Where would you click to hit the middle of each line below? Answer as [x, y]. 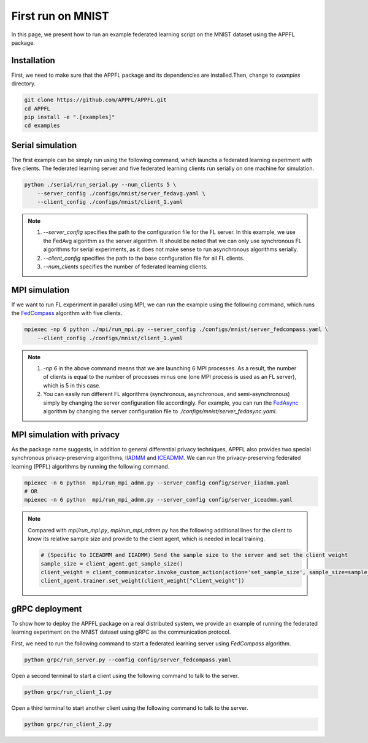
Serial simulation [44, 145]
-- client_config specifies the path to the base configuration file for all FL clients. [144, 258]
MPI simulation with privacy [66, 434]
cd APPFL [37, 108]
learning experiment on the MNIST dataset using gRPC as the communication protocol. [121, 632]
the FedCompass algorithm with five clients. [67, 313]
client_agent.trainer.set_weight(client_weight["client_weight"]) [143, 581]
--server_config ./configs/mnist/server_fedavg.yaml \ [121, 193]
